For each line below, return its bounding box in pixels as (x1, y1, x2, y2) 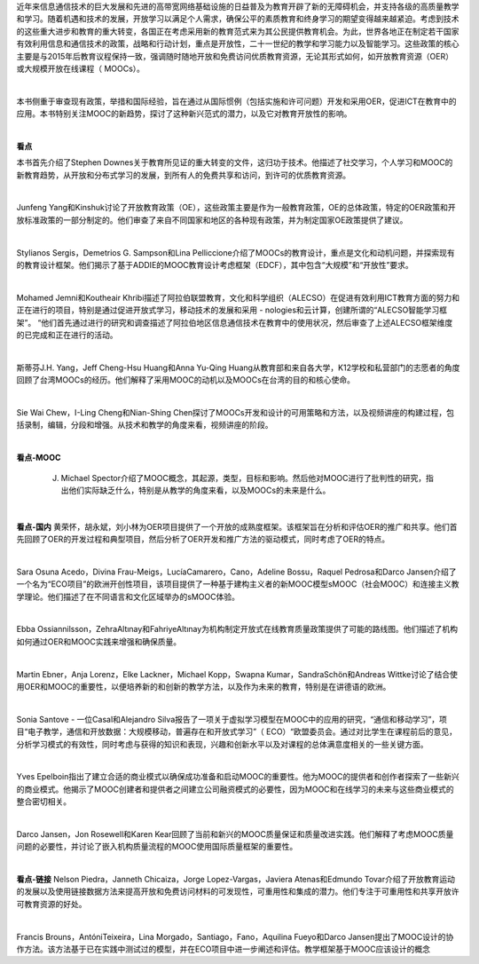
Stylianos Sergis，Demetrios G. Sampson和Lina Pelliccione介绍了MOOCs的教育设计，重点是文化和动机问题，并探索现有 (16, 247, 456, 257)
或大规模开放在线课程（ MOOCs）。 (16, 63, 145, 74)
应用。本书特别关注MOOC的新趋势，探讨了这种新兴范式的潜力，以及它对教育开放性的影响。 (16, 108, 352, 119)
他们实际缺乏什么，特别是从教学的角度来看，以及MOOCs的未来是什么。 (67, 485, 331, 495)
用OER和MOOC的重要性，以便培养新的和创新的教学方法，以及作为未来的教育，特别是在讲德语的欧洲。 (16, 681, 391, 691)
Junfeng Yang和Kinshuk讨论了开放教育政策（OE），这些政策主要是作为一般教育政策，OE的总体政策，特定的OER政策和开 (16, 202, 456, 213)
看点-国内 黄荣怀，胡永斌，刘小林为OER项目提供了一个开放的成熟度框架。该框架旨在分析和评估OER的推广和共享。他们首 (16, 521, 458, 532)
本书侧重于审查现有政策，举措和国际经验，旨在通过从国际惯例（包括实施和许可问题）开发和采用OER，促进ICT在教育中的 (16, 96, 457, 107)
